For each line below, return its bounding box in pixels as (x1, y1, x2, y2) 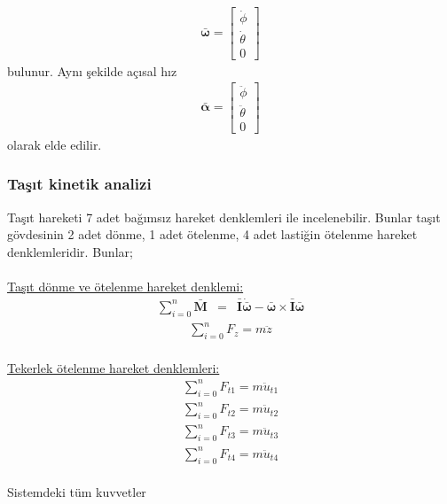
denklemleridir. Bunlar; (7, 242, 133, 260)
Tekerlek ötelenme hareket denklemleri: (7, 358, 220, 376)
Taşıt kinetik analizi (7, 173, 152, 195)
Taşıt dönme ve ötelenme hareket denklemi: (7, 276, 244, 295)
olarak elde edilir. (7, 135, 102, 153)
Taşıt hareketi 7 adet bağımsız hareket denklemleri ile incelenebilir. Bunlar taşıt (7, 207, 441, 226)
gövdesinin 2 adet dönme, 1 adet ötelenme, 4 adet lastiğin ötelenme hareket (7, 225, 418, 244)
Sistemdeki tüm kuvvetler (7, 483, 146, 501)
